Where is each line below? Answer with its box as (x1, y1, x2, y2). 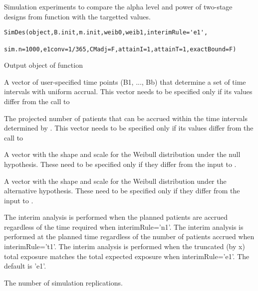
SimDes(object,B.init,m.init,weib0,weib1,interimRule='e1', (4, 29, 208, 36)
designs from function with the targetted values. (4, 11, 151, 21)
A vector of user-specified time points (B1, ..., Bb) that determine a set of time (4, 76, 246, 87)
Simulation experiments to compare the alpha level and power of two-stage (4, 1, 233, 11)
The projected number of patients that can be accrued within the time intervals (4, 113, 248, 123)
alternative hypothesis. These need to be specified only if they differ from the (4, 185, 240, 196)
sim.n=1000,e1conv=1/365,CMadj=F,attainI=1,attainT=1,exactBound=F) (4, 45, 237, 53)
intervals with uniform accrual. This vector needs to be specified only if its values (4, 86, 253, 97)
